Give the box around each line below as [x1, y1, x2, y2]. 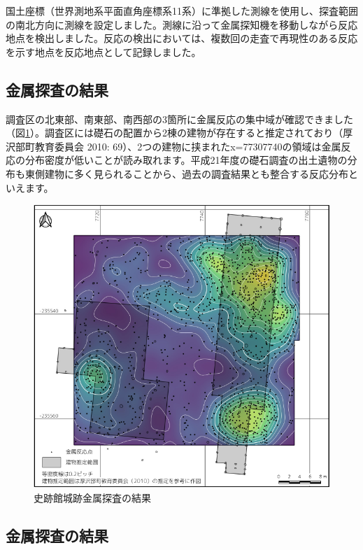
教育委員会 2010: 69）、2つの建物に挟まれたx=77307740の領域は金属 [34, 139, 341, 153]
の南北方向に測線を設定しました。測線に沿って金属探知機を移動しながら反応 [6, 17, 358, 31]
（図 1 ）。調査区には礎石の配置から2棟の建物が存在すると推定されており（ [6, 125, 343, 140]
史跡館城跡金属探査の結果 [34, 491, 151, 505]
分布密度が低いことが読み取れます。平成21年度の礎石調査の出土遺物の [24, 153, 348, 167]
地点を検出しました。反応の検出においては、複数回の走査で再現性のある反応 [6, 31, 358, 45]
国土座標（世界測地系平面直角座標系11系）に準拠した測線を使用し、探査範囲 [6, 3, 358, 17]
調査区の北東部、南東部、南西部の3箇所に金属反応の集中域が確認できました [6, 111, 353, 126]
